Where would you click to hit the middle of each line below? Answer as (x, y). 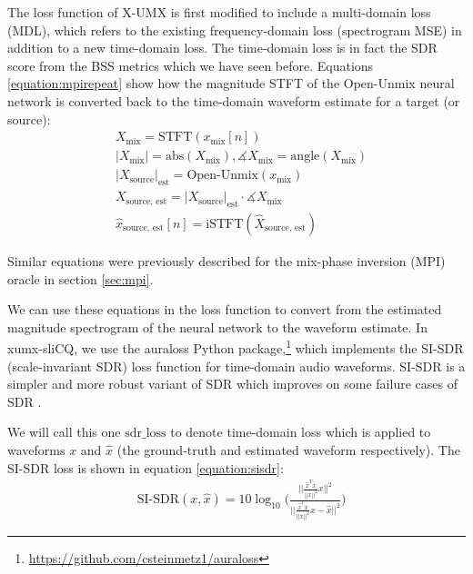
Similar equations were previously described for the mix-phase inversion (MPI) (226, 260)
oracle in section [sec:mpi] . (81, 278)
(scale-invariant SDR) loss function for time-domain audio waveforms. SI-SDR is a (236, 366)
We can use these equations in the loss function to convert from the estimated (225, 309)
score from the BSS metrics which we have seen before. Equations (191, 65)
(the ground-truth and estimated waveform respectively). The (288, 449)
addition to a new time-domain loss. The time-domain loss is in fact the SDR (222, 48)
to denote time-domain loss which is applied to (301, 432)
